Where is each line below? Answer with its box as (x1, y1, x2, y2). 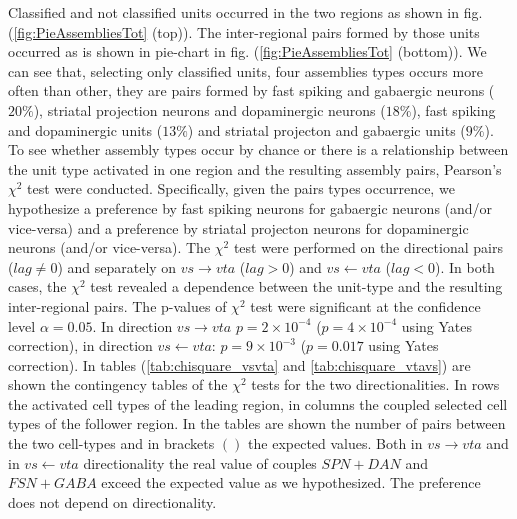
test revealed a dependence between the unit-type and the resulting (90, 276, 503, 297)
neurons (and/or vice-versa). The (8, 237, 211, 258)
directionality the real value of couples (83, 452, 317, 473)
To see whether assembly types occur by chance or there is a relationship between (8, 139, 509, 160)
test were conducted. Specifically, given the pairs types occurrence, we (27, 178, 455, 199)
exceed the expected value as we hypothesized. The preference (101, 472, 481, 493)
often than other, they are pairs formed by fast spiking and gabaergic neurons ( (8, 80, 495, 101)
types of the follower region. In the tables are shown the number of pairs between (8, 413, 506, 434)
